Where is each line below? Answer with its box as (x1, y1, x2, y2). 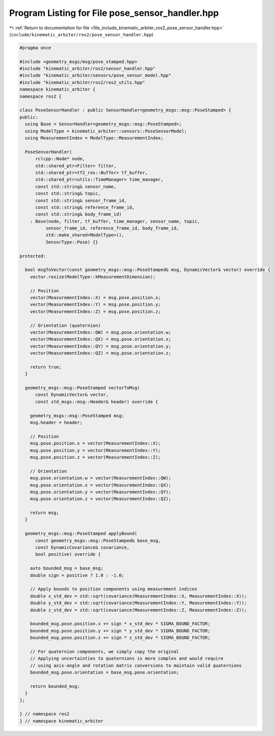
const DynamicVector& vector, (35, 392, 109, 398)
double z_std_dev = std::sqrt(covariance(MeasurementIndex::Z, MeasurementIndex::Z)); (30, 607, 247, 613)
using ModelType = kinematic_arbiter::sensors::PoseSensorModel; (25, 128, 187, 134)
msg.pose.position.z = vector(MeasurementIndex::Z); (30, 454, 161, 460)
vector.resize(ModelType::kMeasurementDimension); (30, 274, 156, 280)
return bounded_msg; (30, 683, 80, 689)
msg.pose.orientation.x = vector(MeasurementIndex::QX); (30, 482, 171, 488)
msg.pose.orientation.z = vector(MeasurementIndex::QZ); (30, 496, 171, 502)
